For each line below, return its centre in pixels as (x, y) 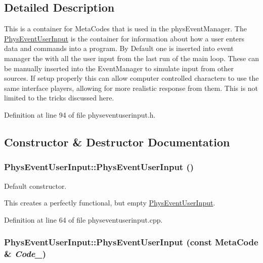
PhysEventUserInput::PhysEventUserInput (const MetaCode (131, 242)
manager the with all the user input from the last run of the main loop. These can (131, 58)
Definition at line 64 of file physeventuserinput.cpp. (83, 219)
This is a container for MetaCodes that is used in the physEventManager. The (125, 29)
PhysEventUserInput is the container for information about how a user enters (124, 38)
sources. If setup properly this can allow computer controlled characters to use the (131, 78)
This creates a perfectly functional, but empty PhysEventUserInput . (110, 203)
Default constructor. (35, 186)
